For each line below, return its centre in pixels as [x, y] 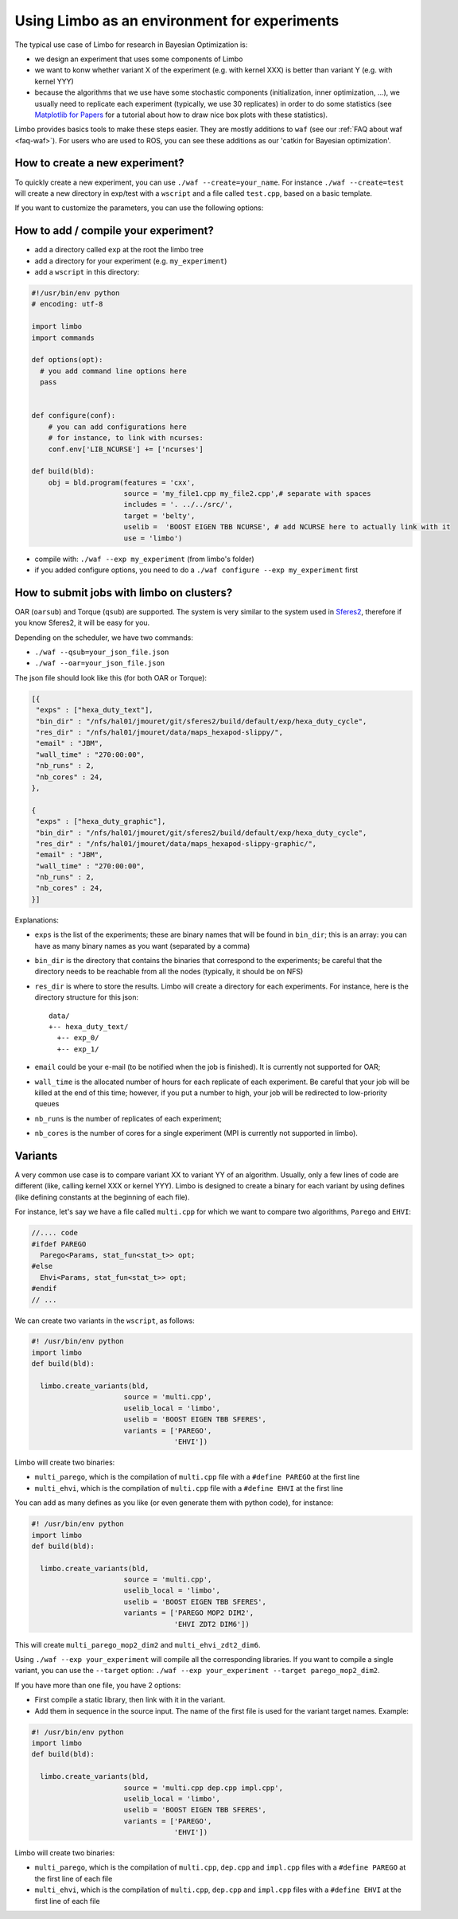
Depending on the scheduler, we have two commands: [104, 638]
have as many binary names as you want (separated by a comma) [142, 946]
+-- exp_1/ [78, 1049]
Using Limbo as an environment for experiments [177, 21]
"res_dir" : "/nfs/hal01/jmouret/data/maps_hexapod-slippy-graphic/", [177, 843]
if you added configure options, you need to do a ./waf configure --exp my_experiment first [196, 570]
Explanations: [37, 920]
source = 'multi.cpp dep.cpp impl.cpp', [204, 1788]
